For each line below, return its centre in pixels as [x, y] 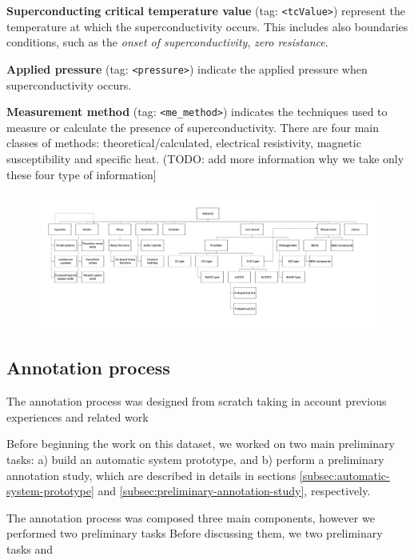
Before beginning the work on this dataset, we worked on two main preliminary [201, 444]
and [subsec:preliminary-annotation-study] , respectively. [234, 491]
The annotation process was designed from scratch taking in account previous [197, 401]
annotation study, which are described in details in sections [151, 475]
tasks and [30, 549]
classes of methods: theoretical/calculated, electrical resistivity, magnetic [184, 143]
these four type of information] [82, 174]
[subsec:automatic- [344, 475]
